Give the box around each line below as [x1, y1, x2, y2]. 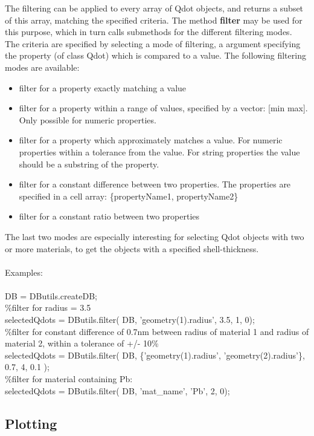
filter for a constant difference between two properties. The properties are [19, 178, 291, 190]
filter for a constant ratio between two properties [19, 210, 200, 223]
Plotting [5, 414, 57, 432]
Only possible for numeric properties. [19, 113, 156, 126]
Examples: [5, 265, 43, 278]
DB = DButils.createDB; [5, 289, 97, 302]
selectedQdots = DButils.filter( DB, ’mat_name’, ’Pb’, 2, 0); [5, 384, 230, 397]
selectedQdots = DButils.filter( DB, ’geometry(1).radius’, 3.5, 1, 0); [5, 313, 255, 326]
